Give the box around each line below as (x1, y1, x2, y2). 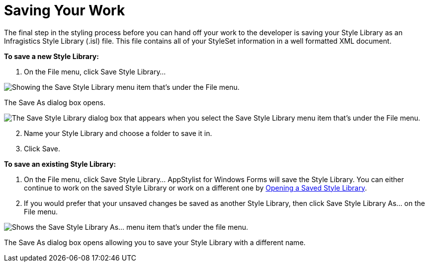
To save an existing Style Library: (4, 159, 116, 168)
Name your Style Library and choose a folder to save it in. (24, 129, 212, 137)
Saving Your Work (4, 2, 125, 19)
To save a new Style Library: (4, 52, 99, 61)
